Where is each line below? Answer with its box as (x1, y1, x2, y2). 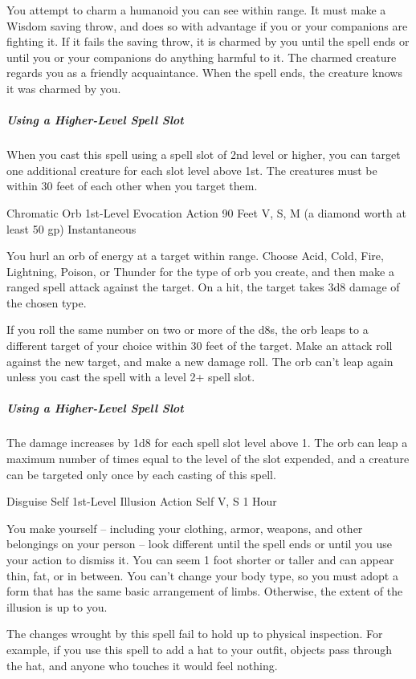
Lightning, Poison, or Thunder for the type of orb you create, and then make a (6, 262, 394, 279)
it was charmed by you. (6, 79, 121, 96)
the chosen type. (6, 294, 87, 311)
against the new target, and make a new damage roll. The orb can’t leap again (6, 352, 394, 369)
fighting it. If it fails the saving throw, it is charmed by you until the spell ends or (6, 33, 410, 50)
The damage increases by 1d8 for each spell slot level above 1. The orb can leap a (6, 434, 408, 451)
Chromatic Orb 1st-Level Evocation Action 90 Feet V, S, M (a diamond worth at (6, 204, 406, 221)
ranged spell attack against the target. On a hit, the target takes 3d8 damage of (6, 279, 400, 295)
